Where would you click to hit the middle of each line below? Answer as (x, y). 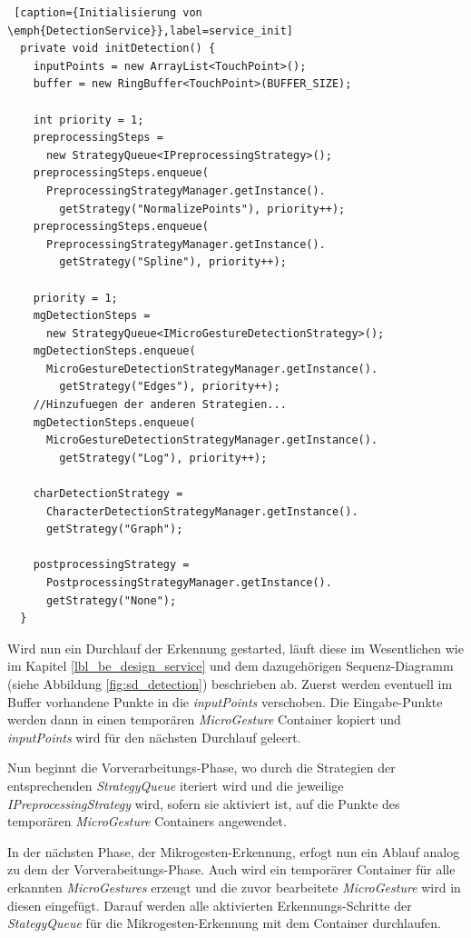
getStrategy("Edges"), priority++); (170, 387)
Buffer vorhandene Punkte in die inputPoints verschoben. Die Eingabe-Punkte (225, 701)
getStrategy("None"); (111, 600)
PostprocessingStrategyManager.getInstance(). (189, 583)
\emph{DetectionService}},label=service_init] (150, 30)
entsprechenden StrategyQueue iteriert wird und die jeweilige (176, 785)
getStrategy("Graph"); (114, 529)
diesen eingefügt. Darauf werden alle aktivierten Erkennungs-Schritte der (210, 905)
